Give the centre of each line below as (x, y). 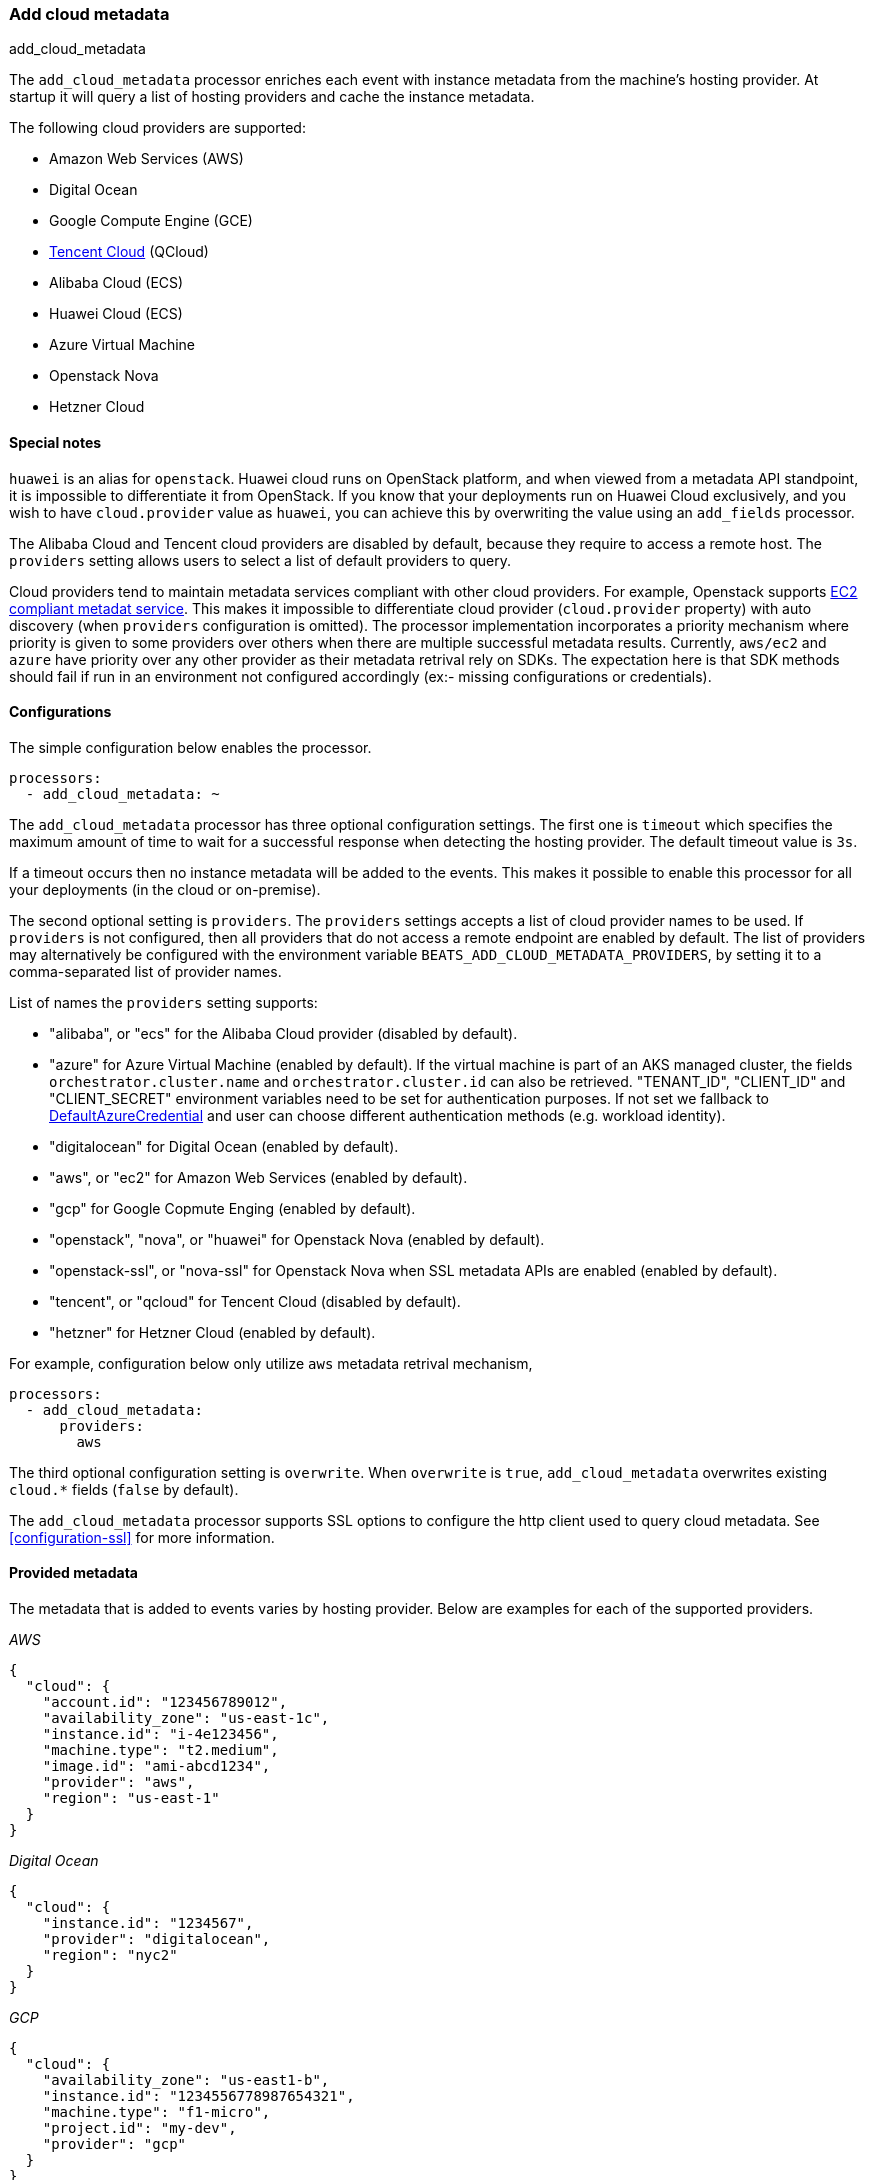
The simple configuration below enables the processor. (190, 747)
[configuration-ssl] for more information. (142, 1537)
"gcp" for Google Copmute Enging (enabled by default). (232, 1208)
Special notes (55, 442)
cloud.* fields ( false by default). (124, 1489)
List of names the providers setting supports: (163, 1002)
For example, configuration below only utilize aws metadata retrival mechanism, (271, 1363)
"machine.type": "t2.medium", (160, 1750)
